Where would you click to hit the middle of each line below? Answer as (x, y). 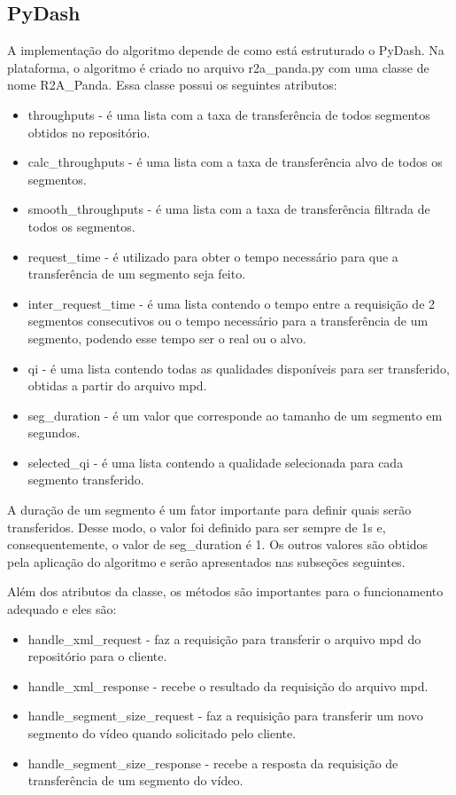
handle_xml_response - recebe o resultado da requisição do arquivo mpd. (228, 685)
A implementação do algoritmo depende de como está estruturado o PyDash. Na (226, 50)
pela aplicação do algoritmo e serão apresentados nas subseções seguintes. (206, 561)
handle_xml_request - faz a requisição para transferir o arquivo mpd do (224, 638)
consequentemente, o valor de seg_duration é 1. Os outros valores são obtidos (218, 544)
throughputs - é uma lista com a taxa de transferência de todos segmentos (229, 114)
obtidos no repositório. (89, 132)
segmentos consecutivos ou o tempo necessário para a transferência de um (228, 321)
